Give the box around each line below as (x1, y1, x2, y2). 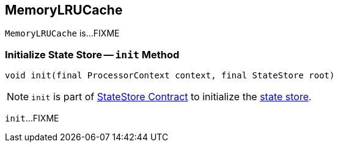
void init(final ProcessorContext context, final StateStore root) (5, 70, 335, 81)
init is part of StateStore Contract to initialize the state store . (31, 91, 312, 103)
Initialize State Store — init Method (5, 48, 180, 61)
